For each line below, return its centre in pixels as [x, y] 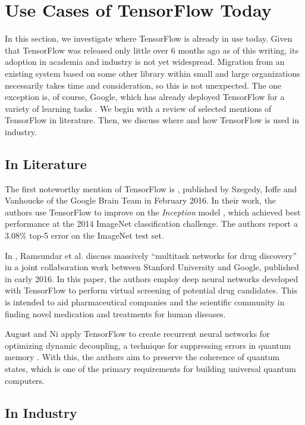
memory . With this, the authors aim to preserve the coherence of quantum [142, 357]
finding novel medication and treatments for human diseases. [115, 313]
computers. [25, 380]
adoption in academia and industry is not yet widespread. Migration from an [145, 62]
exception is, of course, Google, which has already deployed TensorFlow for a [145, 97]
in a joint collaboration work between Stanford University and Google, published [152, 267]
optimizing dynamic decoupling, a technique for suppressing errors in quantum [148, 345]
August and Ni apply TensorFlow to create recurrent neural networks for [137, 334]
